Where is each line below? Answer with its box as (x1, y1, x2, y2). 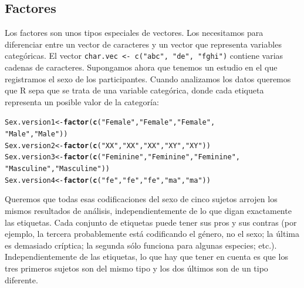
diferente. (5, 273, 38, 286)
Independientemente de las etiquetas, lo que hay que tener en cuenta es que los (5, 250, 288, 263)
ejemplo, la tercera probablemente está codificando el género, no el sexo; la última (5, 227, 299, 240)
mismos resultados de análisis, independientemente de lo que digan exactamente (5, 204, 292, 216)
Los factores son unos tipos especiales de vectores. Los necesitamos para (5, 26, 264, 39)
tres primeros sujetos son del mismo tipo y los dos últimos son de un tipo (5, 262, 268, 274)
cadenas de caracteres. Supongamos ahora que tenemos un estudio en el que (5, 61, 278, 73)
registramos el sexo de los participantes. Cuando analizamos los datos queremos (5, 72, 291, 85)
